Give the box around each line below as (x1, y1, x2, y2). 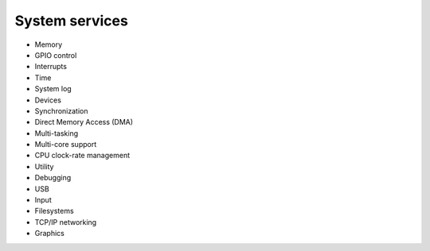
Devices (34, 95, 61, 105)
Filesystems (34, 207, 75, 216)
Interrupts (34, 62, 68, 71)
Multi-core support (34, 140, 97, 149)
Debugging (34, 173, 72, 183)
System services (14, 12, 129, 29)
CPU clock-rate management (34, 151, 131, 160)
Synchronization (34, 106, 88, 115)
